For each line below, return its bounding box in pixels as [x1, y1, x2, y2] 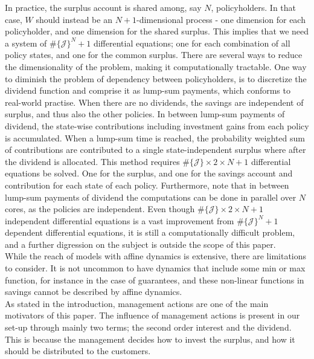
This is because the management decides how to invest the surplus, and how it [5, 332, 295, 345]
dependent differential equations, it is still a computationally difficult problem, [5, 226, 295, 239]
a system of [5, 36, 47, 49]
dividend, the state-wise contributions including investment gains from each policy [5, 119, 309, 132]
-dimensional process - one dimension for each [136, 13, 306, 25]
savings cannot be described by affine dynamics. [5, 285, 182, 298]
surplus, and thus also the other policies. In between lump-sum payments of [5, 108, 285, 120]
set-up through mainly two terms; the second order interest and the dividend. [5, 321, 292, 334]
